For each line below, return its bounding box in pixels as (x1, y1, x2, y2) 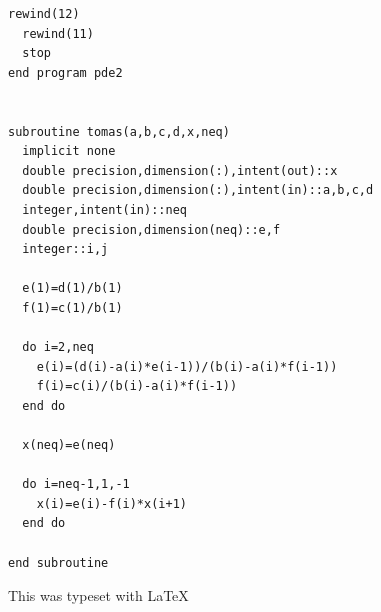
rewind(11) (22, 26, 94, 41)
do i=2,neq (22, 340, 94, 355)
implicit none (22, 144, 116, 159)
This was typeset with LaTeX (8, 585, 189, 606)
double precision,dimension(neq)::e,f (22, 222, 281, 237)
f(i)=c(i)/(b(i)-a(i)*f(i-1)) (36, 379, 238, 394)
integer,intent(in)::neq (22, 202, 187, 217)
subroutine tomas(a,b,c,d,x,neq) (8, 124, 230, 139)
